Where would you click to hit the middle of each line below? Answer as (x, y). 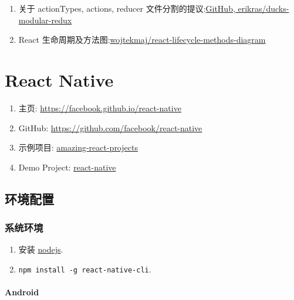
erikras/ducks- (263, 8)
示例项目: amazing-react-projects (78, 147)
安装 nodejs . (41, 249)
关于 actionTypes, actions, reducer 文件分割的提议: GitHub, (127, 8)
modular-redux (45, 20)
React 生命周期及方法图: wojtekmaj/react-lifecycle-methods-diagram (142, 40)
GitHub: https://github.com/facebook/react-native (110, 127)
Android (22, 292)
